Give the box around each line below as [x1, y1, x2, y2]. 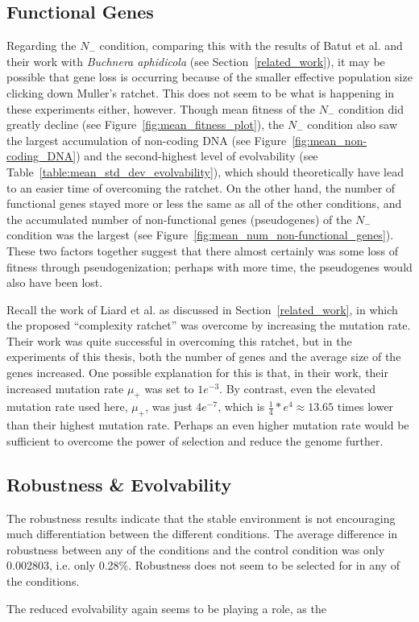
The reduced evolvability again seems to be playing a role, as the [6, 599, 326, 616]
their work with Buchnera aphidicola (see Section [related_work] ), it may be [6, 52, 385, 69]
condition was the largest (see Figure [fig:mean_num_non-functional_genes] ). [6, 226, 394, 243]
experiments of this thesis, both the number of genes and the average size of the [6, 348, 401, 365]
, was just [145, 398, 193, 415]
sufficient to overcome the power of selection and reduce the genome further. [6, 432, 384, 449]
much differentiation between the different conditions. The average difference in [6, 525, 398, 542]
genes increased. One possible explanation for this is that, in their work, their [6, 364, 388, 381]
